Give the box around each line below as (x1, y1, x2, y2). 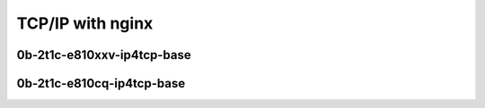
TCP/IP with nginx (16, 13, 154, 33)
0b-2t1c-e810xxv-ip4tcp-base (16, 47, 192, 62)
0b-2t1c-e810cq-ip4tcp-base (16, 76, 186, 91)
